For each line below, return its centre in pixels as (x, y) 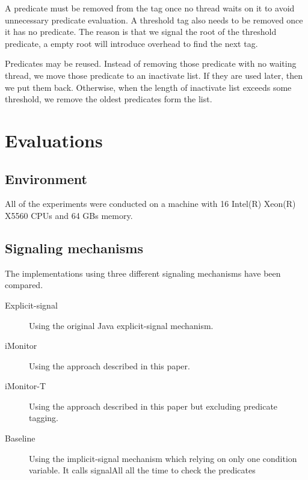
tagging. (44, 418)
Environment (46, 178)
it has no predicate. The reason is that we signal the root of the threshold (141, 32)
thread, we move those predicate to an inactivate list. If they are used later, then (154, 75)
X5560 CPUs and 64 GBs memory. (69, 215)
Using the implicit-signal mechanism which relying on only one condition (163, 458)
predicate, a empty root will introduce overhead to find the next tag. (131, 43)
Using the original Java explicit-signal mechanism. (121, 325)
